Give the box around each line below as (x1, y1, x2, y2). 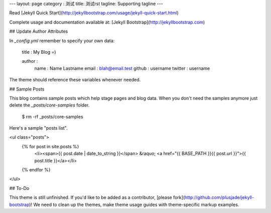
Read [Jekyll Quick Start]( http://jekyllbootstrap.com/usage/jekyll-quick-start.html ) (9, 10, 179, 16)
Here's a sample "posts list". (9, 125, 68, 131)
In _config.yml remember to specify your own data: (9, 38, 115, 44)
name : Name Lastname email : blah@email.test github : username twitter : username (34, 65, 210, 71)
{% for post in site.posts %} (22, 143, 79, 149)
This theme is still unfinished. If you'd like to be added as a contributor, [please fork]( (9, 194, 185, 200)
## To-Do (9, 185, 30, 191)
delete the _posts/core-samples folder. (9, 102, 90, 108)
